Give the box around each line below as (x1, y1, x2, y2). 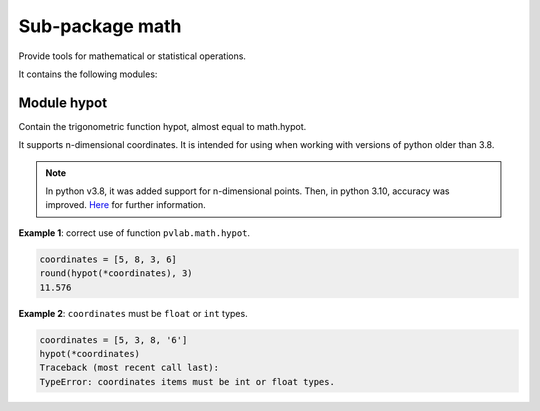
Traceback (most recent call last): (39, 362, 220, 374)
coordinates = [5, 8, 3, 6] (39, 253, 177, 265)
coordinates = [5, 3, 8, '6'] (39, 334, 188, 345)
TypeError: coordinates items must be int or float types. (39, 376, 335, 387)
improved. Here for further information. (45, 199, 207, 211)
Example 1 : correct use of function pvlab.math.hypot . (18, 226, 250, 239)
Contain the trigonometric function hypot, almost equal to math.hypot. (18, 120, 307, 132)
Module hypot (18, 94, 108, 111)
